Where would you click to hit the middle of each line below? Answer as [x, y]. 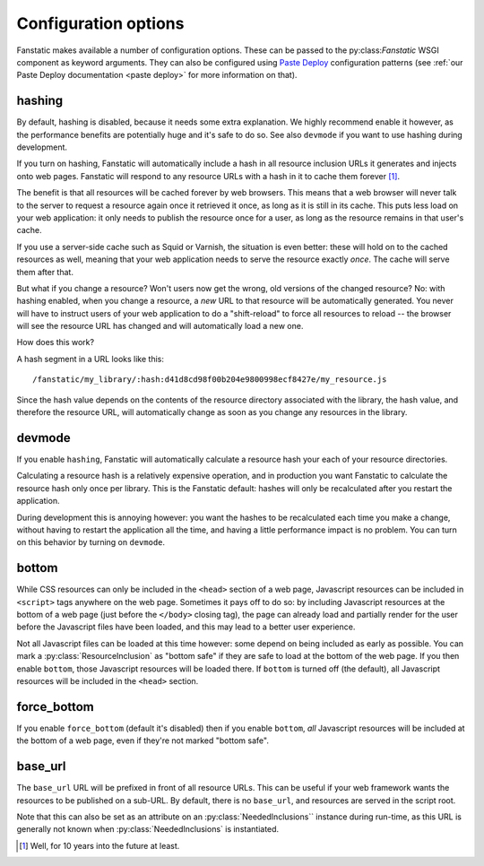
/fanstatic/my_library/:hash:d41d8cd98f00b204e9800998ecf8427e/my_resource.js [210, 380]
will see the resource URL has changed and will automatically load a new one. [160, 326]
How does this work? [55, 342]
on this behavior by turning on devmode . [91, 542]
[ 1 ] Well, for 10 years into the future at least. [99, 845]
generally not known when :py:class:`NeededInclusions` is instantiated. [148, 829]
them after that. [45, 272]
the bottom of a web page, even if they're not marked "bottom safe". [143, 740]
